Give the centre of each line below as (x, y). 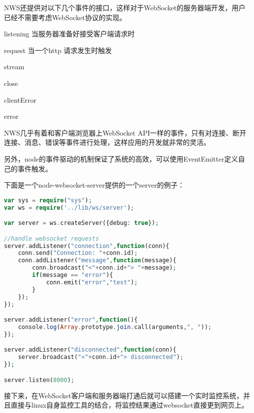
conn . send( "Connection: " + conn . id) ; (78, 253)
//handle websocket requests (52, 238)
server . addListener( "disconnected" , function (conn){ (90, 350)
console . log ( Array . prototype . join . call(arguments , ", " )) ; (115, 327)
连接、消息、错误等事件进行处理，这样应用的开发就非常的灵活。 (107, 142)
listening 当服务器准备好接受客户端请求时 (70, 34)
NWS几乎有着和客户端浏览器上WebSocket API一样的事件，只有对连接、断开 (125, 132)
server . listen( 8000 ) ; (39, 380)
